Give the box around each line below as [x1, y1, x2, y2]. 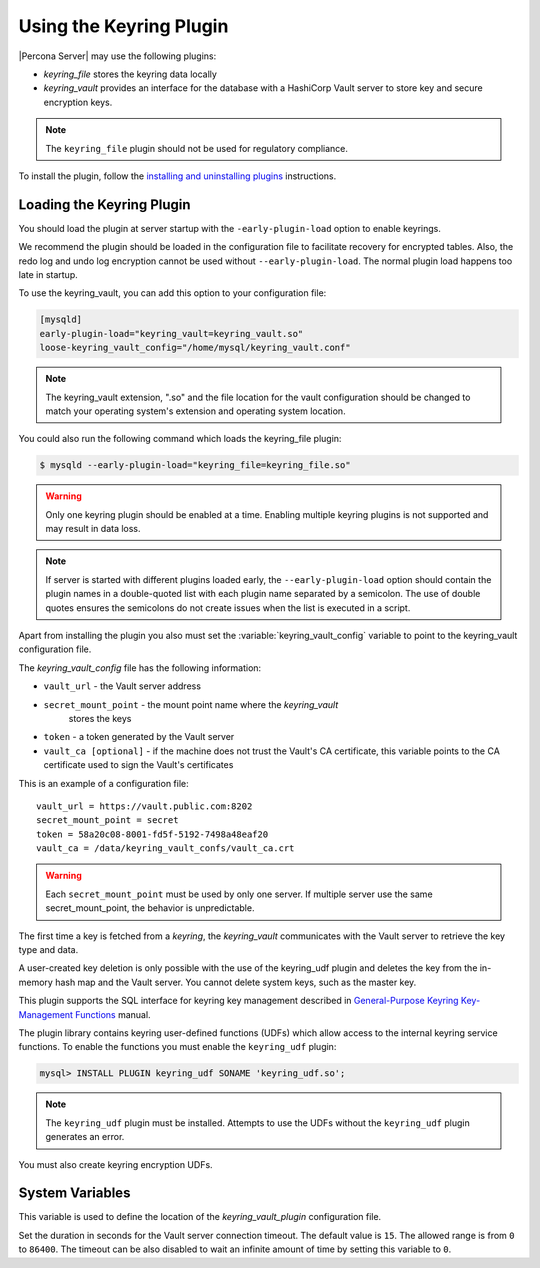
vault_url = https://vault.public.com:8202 [36, 800, 253, 812]
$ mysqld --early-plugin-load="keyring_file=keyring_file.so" [39, 460, 351, 471]
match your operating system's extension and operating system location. [45, 405, 346, 417]
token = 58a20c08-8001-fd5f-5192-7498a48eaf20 [36, 828, 269, 840]
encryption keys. [43, 96, 113, 108]
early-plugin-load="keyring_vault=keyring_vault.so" [39, 328, 304, 339]
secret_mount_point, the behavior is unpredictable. [45, 902, 255, 914]
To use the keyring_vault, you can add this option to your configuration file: [18, 287, 327, 299]
